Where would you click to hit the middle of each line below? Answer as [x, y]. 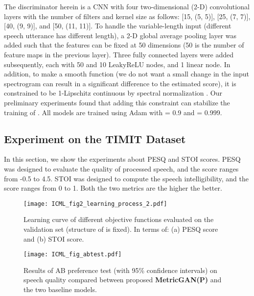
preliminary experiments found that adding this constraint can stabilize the [117, 102]
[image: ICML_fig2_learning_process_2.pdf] [95, 204]
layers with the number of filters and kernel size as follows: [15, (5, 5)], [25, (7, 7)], [127, 16]
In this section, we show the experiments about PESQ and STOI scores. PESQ [122, 159]
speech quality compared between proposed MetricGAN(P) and [123, 280]
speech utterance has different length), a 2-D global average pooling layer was [120, 35]
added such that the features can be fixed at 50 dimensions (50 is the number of [124, 45]
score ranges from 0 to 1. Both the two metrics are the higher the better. [113, 188]
